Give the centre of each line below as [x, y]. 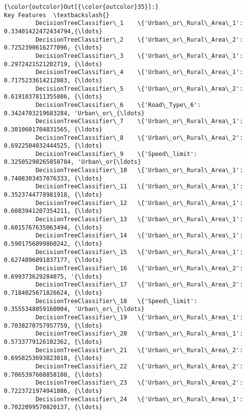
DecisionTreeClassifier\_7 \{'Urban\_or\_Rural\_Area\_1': [139, 121]
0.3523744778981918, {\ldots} [53, 195]
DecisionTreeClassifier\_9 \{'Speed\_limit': [116, 154]
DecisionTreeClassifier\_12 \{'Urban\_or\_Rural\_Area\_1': [139, 203]
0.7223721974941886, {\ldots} [53, 391]
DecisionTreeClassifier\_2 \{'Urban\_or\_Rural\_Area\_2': [139, 39]
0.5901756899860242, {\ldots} [53, 244]
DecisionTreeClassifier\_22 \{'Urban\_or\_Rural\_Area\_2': [139, 366]
